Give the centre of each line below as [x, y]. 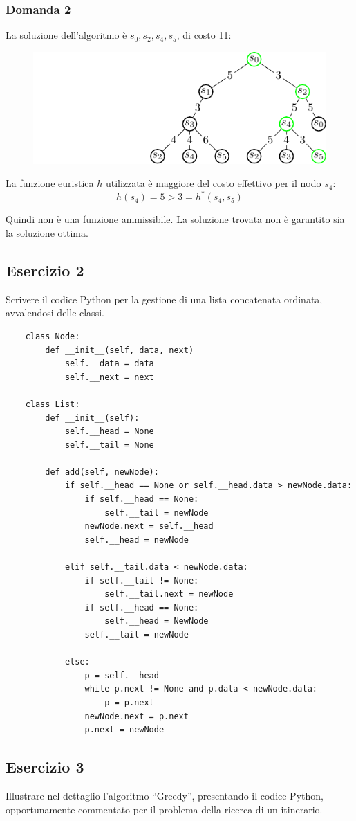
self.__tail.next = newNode [169, 594]
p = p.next [129, 702]
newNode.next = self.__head [149, 526]
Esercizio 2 [45, 270]
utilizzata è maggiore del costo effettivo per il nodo [213, 183]
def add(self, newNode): [102, 472]
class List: [53, 404]
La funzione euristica [50, 183]
